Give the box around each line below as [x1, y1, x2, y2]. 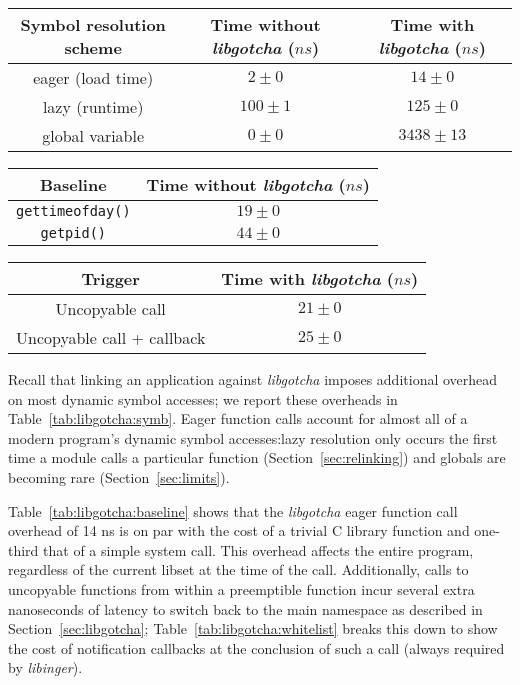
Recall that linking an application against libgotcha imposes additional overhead [8, 369, 498, 389]
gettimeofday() [16, 203, 131, 219]
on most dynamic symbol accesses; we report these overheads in [8, 388, 398, 409]
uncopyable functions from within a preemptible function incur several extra [8, 578, 475, 599]
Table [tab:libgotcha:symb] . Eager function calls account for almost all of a [8, 408, 468, 429]
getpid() [40, 225, 107, 241]
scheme [64, 36, 122, 59]
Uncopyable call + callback [16, 326, 206, 349]
